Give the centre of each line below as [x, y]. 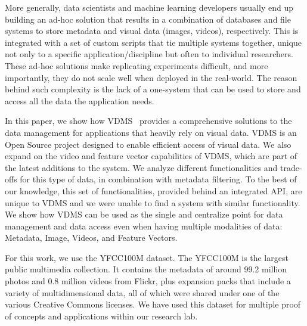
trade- [291, 167]
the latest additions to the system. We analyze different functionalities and [141, 167]
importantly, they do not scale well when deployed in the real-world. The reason [151, 77]
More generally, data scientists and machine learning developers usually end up [149, 7]
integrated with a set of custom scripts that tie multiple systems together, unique [153, 42]
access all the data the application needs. [80, 100]
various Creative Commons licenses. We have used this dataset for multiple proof [153, 304]
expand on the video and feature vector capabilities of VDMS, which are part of [151, 156]
